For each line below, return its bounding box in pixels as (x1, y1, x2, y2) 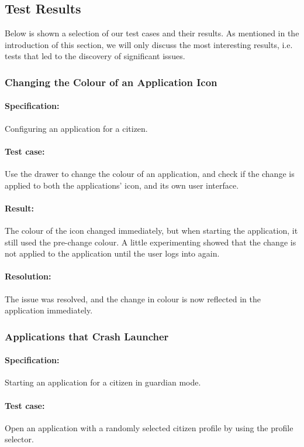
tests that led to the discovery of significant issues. (5, 50, 185, 62)
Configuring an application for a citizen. (5, 122, 148, 134)
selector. (5, 433, 34, 445)
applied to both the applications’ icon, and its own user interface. (5, 179, 239, 191)
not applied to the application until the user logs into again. (5, 247, 220, 260)
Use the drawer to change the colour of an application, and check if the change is (5, 168, 295, 180)
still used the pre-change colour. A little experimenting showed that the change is (5, 236, 296, 248)
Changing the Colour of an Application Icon (5, 74, 217, 89)
